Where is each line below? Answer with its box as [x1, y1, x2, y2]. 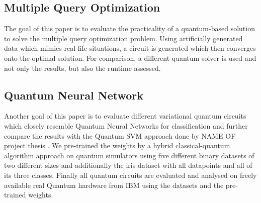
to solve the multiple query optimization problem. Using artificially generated [4, 33, 243, 43]
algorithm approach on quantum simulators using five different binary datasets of [4, 150, 254, 160]
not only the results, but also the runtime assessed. [4, 62, 161, 73]
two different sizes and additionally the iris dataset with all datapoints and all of [4, 160, 252, 170]
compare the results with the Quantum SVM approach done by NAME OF [4, 130, 236, 141]
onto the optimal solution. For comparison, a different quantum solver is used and [4, 52, 256, 63]
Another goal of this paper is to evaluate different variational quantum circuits [4, 111, 246, 121]
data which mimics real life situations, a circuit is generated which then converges [4, 43, 256, 53]
